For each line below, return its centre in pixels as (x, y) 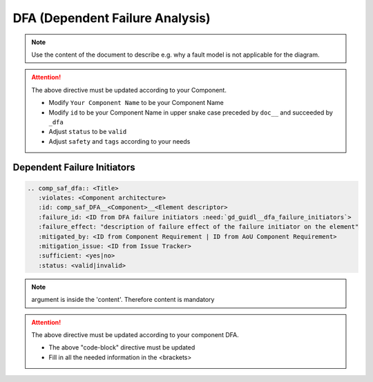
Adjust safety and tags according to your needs (119, 141)
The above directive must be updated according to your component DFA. (135, 334)
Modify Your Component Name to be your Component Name (136, 103)
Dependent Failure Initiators (74, 168)
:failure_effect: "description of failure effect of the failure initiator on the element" (199, 227)
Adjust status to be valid (88, 132)
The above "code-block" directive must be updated (122, 347)
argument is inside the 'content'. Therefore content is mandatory (123, 300)
